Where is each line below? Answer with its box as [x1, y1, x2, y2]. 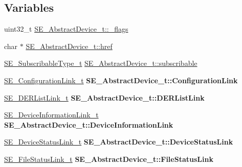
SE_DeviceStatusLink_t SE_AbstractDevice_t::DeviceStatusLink [4, 136, 233, 147]
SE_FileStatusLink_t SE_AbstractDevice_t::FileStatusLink [4, 153, 213, 164]
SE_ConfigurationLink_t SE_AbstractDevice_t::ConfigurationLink [4, 75, 238, 85]
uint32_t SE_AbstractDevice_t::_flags [4, 23, 128, 34]
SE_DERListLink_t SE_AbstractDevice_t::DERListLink [4, 92, 205, 103]
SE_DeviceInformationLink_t [4, 109, 99, 120]
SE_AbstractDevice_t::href [26, 40, 113, 51]
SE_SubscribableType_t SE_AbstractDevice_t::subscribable [4, 58, 197, 68]
